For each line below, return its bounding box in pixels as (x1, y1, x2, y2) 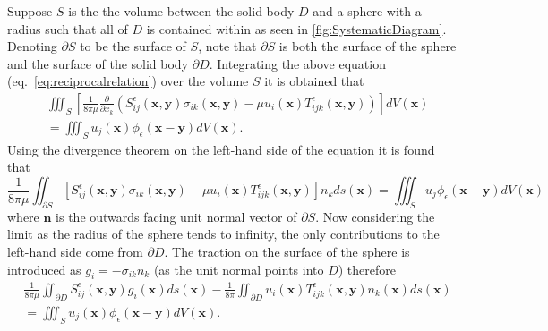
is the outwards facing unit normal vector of (56, 207, 297, 225)
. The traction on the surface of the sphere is (164, 242, 410, 260)
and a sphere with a (313, 2, 422, 20)
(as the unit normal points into (153, 259, 324, 278)
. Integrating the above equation (209, 54, 386, 72)
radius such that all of (7, 19, 128, 38)
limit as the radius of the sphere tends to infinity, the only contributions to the (7, 225, 440, 243)
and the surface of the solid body (7, 54, 189, 72)
